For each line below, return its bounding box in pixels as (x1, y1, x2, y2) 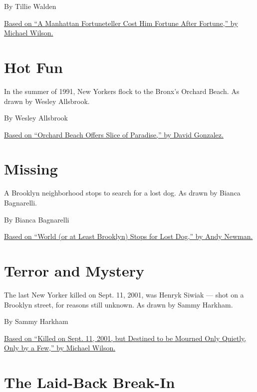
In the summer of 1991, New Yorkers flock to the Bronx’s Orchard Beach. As (4, 85, 240, 96)
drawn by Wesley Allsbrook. (4, 95, 90, 106)
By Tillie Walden (4, 1, 56, 11)
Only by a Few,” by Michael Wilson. (4, 342, 116, 353)
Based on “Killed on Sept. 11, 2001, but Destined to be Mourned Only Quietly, (4, 332, 247, 343)
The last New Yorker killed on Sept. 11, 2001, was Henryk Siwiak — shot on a (4, 289, 244, 299)
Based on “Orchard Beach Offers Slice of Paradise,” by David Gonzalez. (4, 129, 224, 139)
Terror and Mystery (4, 260, 145, 280)
